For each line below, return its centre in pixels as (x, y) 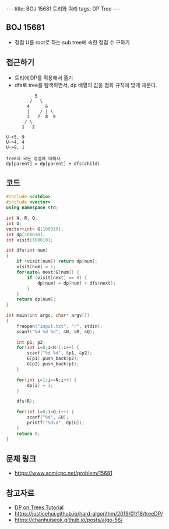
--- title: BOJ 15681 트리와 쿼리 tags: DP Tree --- (63, 9)
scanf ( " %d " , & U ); (48, 417)
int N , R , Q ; (22, 218)
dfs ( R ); (26, 402)
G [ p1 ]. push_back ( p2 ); (53, 359)
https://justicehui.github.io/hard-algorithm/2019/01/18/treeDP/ (89, 514)
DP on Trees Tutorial (39, 507)
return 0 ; (29, 434)
